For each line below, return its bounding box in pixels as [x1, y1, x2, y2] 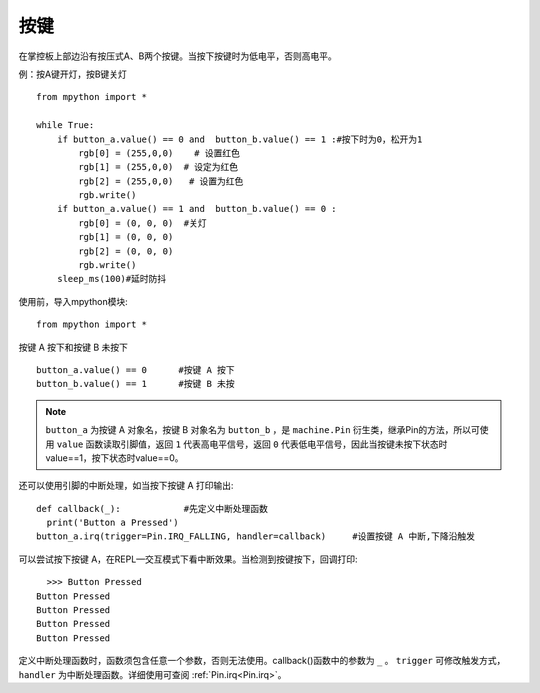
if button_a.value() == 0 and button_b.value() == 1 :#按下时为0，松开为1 [56, 133, 423, 145]
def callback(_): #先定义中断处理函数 [36, 503, 269, 514]
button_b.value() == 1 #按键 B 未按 [36, 378, 235, 390]
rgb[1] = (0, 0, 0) [78, 231, 174, 243]
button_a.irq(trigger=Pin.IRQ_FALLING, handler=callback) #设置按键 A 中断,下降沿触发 [36, 531, 475, 542]
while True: [36, 120, 95, 131]
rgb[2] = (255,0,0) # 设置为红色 [78, 175, 244, 187]
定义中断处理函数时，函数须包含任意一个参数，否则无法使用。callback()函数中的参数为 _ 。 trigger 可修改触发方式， [18, 655, 506, 667]
